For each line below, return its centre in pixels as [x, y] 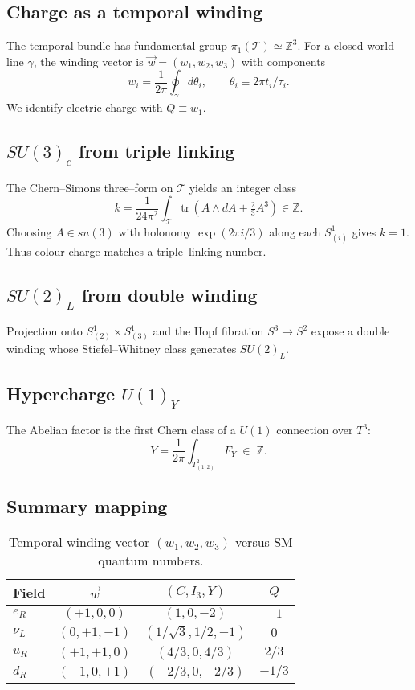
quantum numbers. [151, 560]
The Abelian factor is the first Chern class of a [121, 430]
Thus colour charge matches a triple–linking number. [136, 251]
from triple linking [157, 151]
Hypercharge [61, 393]
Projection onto [45, 331]
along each [295, 231]
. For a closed [330, 45]
